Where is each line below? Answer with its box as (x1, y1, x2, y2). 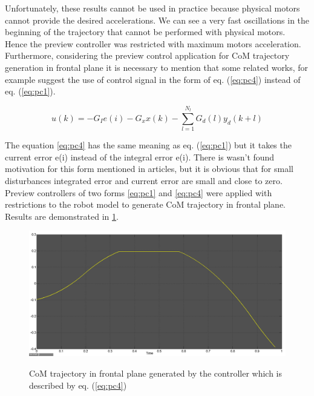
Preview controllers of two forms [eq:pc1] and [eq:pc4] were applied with (5, 186, 272, 199)
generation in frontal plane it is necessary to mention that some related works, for (5, 61, 309, 73)
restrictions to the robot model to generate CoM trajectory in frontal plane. (5, 198, 286, 211)
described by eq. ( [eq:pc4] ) (29, 378, 127, 391)
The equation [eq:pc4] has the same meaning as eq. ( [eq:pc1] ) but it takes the (5, 139, 292, 151)
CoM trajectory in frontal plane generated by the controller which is (29, 367, 282, 380)
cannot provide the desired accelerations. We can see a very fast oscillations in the (5, 13, 310, 26)
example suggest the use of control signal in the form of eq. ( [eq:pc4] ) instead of (5, 73, 301, 85)
